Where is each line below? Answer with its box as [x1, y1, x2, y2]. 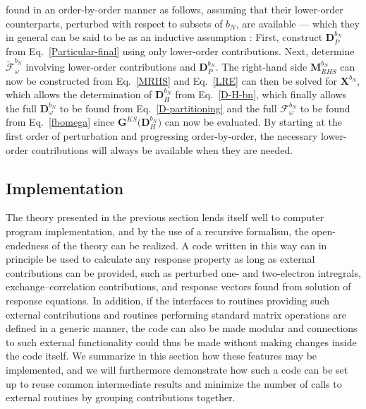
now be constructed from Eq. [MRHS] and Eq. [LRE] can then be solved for [6, 73, 338, 88]
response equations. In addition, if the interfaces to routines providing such [6, 293, 330, 308]
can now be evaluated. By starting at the [164, 114, 342, 129]
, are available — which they [236, 16, 360, 30]
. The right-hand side [215, 59, 307, 74]
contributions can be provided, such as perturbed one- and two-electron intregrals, [6, 265, 361, 280]
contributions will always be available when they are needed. [31, 142, 293, 157]
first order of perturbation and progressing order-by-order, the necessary [6, 129, 318, 143]
